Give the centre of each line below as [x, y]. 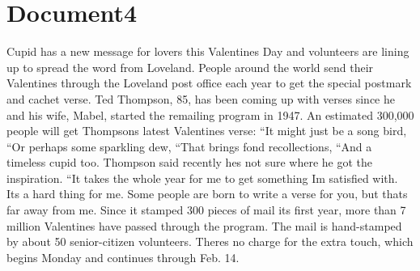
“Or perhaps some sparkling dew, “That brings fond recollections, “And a [189, 146]
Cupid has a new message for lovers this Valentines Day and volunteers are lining [208, 51]
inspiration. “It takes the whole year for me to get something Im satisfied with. [202, 178]
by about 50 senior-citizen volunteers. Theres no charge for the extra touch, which [210, 241]
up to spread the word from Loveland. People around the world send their [190, 67]
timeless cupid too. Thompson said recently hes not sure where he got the [190, 162]
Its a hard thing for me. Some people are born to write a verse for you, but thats [207, 194]
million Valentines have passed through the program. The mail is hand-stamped [204, 225]
